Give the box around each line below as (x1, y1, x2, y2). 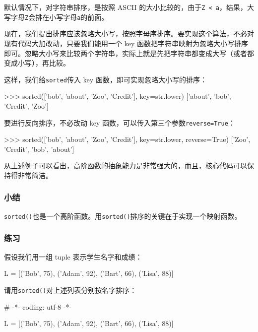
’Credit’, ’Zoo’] (4, 100, 49, 111)
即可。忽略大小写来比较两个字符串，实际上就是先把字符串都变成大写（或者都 (4, 48, 254, 58)
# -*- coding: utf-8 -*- (4, 301, 72, 312)
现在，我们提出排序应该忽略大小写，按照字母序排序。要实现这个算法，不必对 (4, 28, 254, 39)
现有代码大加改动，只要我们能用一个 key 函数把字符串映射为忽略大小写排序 (4, 38, 248, 48)
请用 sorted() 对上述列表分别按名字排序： (4, 284, 137, 295)
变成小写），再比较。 (4, 58, 70, 68)
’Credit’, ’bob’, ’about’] (4, 143, 74, 154)
